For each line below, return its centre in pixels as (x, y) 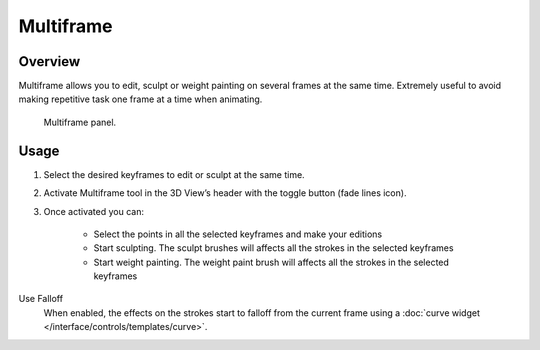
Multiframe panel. (80, 122)
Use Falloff (41, 299)
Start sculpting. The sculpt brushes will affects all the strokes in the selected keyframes (273, 248)
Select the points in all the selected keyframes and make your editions (238, 234)
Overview (49, 61)
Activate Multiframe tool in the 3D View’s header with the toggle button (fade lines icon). (225, 193)
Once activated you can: (94, 211)
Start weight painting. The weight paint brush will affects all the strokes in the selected (271, 262)
